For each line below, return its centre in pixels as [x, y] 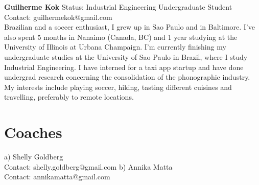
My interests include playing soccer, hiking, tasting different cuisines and [118, 87]
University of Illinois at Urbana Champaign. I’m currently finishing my [115, 47]
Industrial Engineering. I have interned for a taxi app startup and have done [124, 67]
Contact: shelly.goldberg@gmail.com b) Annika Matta [88, 166]
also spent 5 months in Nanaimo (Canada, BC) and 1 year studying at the [121, 37]
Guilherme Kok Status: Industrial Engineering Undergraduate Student [118, 7]
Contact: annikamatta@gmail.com [57, 177]
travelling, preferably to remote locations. [69, 97]
